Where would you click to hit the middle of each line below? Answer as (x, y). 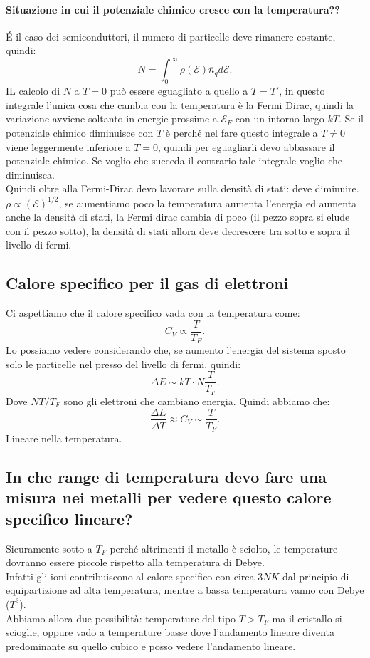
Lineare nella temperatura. (64, 438)
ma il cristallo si (307, 618)
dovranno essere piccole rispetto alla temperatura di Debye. (135, 562)
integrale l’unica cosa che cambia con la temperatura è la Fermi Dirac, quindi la (180, 104)
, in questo (302, 91)
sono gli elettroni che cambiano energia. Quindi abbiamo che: (197, 401)
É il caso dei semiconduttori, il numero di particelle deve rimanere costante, (171, 36)
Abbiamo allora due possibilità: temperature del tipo (121, 618)
